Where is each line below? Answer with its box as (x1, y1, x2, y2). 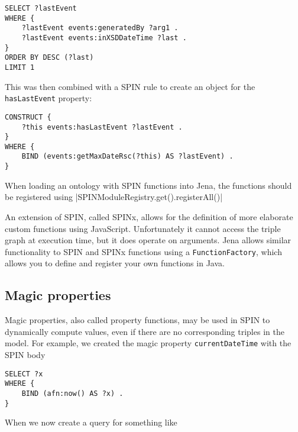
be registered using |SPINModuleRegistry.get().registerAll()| (5, 191, 223, 203)
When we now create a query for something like (5, 416, 177, 428)
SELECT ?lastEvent (5, 4, 77, 12)
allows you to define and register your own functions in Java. (5, 257, 225, 269)
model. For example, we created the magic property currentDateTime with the (5, 337, 291, 349)
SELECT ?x (5, 369, 43, 378)
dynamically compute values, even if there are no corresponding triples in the (5, 325, 284, 337)
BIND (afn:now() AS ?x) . (21, 389, 124, 398)
